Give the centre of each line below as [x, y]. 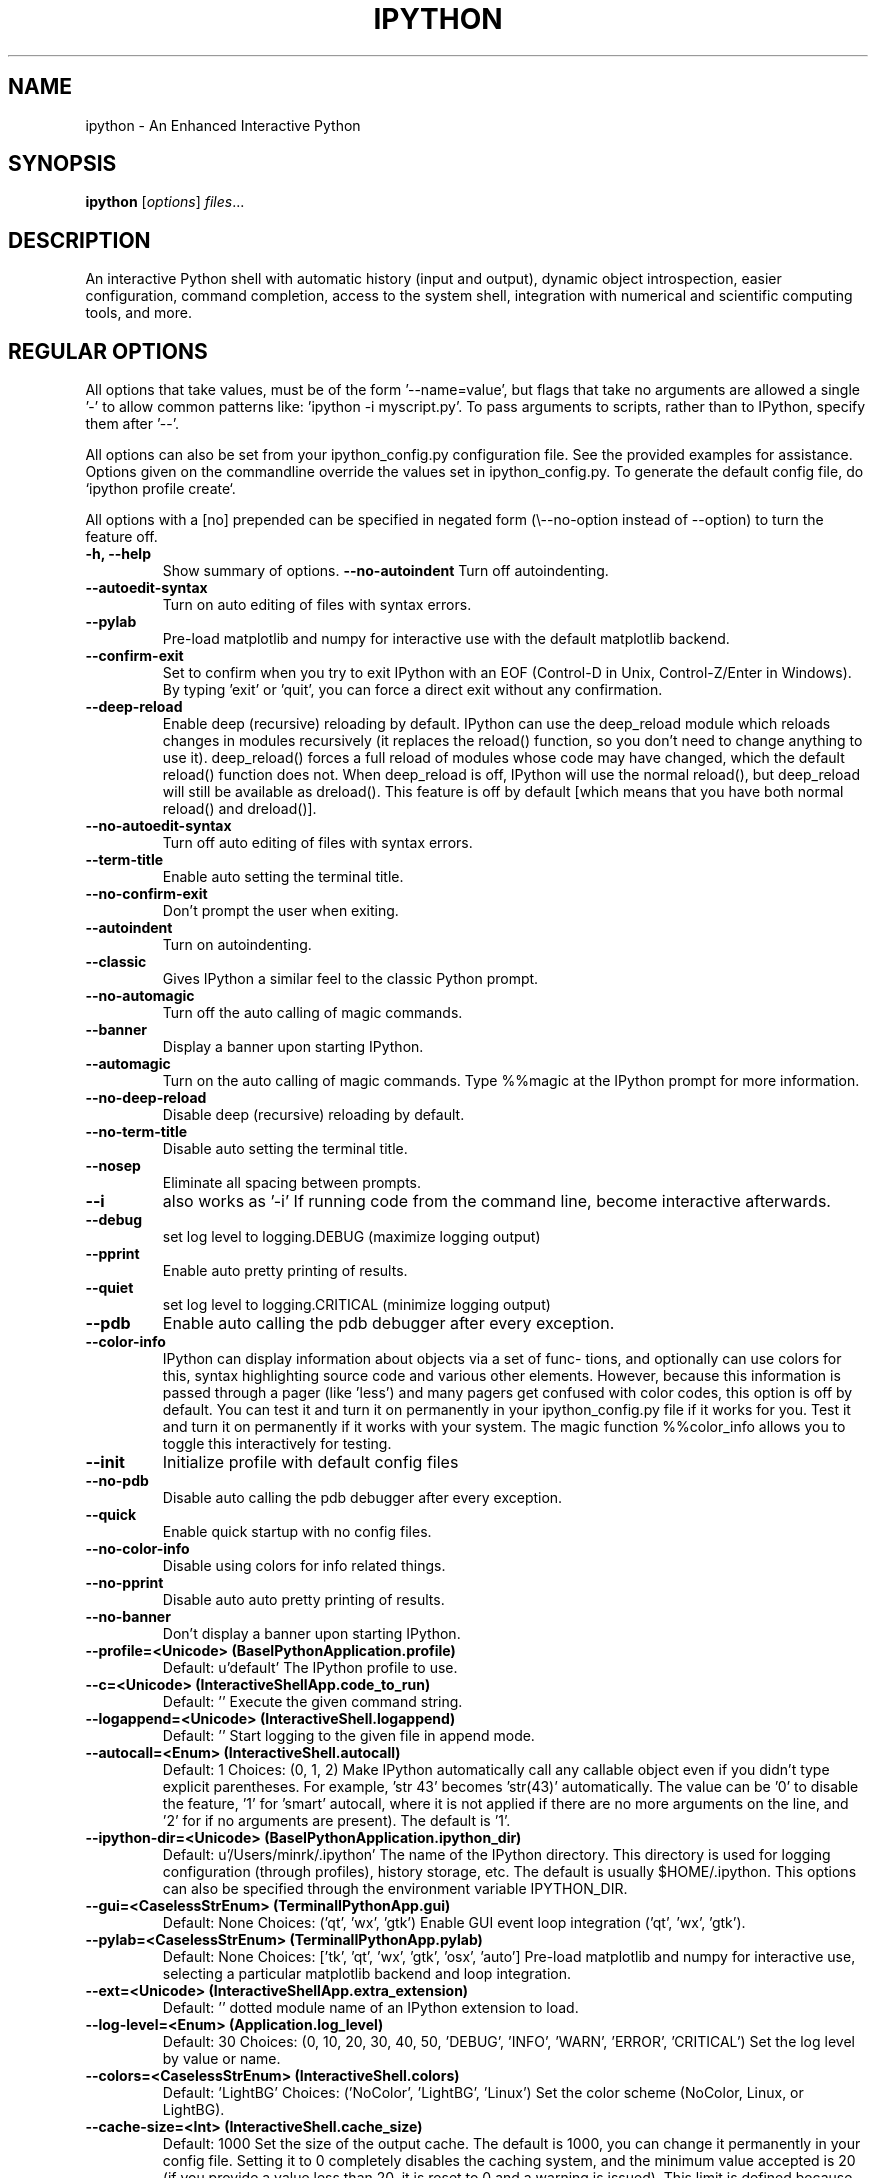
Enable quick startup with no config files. [297, 1532]
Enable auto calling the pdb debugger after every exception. [388, 1323]
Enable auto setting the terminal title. [283, 877]
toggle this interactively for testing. [277, 1444]
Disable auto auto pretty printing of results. [303, 1600]
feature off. [121, 537]
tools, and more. [138, 313]
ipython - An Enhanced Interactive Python [223, 125]
